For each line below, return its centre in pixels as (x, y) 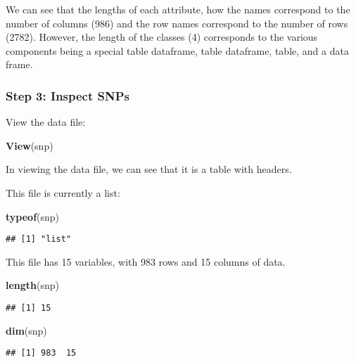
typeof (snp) (33, 216)
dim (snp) (26, 330)
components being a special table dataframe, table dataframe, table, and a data (177, 50)
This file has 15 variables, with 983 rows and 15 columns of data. (146, 261)
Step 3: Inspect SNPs (68, 95)
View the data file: (46, 122)
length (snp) (33, 285)
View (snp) (30, 145)
